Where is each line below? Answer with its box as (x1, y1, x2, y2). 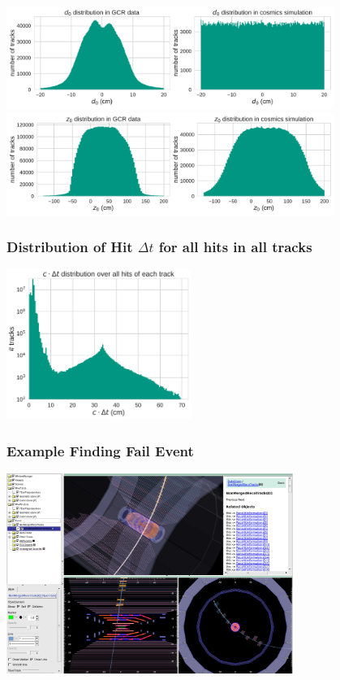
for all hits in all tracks (158, 237, 312, 257)
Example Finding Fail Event (6, 440, 194, 460)
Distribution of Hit (6, 237, 133, 257)
